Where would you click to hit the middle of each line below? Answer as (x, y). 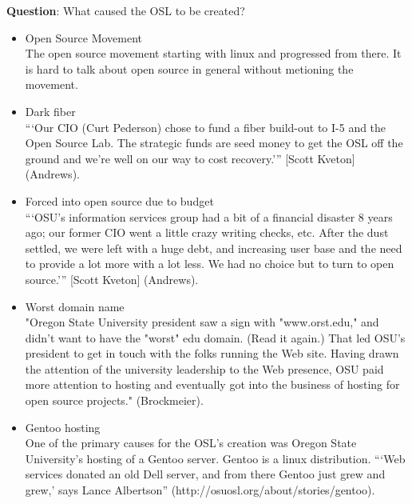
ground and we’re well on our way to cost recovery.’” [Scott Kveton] (190, 158)
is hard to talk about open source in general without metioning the (189, 68)
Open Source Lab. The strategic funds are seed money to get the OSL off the (214, 143)
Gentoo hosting (63, 427)
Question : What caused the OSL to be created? (126, 10)
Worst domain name (75, 306)
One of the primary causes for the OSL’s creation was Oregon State (191, 443)
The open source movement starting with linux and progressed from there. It (213, 53)
